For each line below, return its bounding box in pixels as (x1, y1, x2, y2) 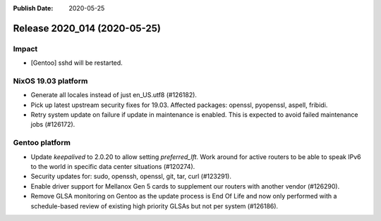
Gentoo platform (13, 138, 71, 148)
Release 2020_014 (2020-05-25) (13, 22, 162, 34)
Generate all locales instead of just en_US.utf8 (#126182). (30, 91, 198, 99)
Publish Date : (13, 4, 54, 12)
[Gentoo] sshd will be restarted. (30, 58, 123, 67)
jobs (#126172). (30, 120, 75, 129)
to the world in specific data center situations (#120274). (30, 163, 195, 170)
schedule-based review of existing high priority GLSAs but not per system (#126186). (30, 201, 279, 210)
